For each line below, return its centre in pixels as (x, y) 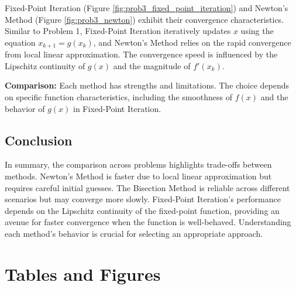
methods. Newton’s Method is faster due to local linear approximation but (138, 176)
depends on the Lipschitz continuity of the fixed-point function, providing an (142, 210)
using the (257, 31)
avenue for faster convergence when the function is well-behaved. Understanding (148, 222)
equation (20, 42)
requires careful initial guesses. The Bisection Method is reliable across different (147, 187)
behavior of (25, 108)
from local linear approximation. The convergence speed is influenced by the (141, 54)
